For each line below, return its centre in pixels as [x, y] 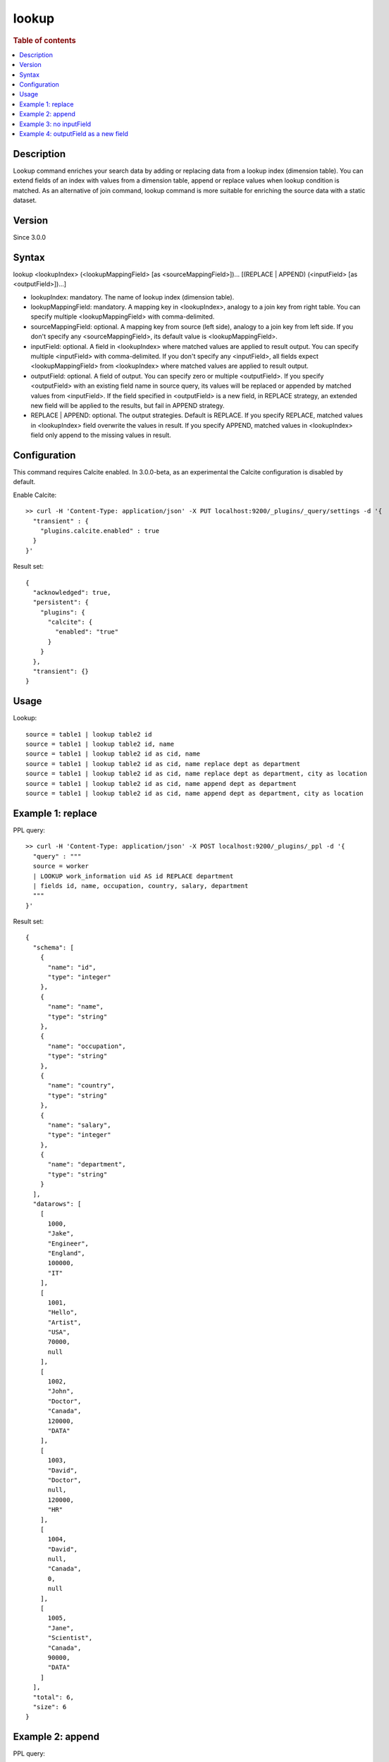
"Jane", [61, 1628]
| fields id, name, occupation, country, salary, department [141, 886]
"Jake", [61, 1234]
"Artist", [64, 1322]
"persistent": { [61, 602]
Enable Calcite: [35, 495]
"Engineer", [68, 1243]
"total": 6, [53, 1697]
